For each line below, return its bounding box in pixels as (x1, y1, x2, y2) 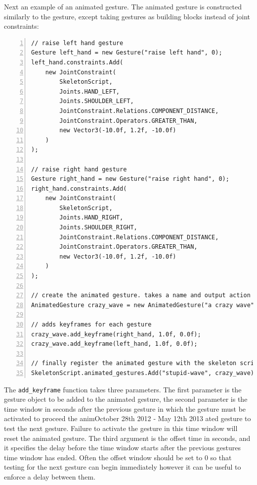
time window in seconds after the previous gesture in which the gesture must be (4, 403, 246, 414)
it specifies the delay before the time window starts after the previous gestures (4, 442, 241, 453)
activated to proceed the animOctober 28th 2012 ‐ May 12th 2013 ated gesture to (4, 413, 251, 424)
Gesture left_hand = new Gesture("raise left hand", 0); (31, 49, 222, 56)
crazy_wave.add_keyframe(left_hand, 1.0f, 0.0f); (31, 340, 198, 348)
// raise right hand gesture (31, 165, 127, 173)
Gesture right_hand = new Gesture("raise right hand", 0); (31, 175, 229, 183)
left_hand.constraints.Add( (31, 58, 124, 66)
